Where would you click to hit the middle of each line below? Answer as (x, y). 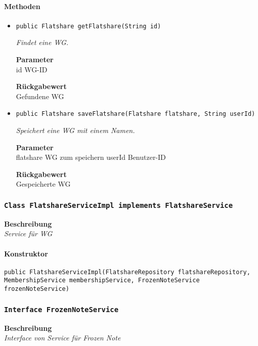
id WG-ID (32, 69)
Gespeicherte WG (43, 184)
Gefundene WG (40, 96)
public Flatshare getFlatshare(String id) (89, 26)
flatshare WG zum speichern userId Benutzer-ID (91, 157)
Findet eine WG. (42, 42)
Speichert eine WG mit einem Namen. (75, 130)
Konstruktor (26, 253)
